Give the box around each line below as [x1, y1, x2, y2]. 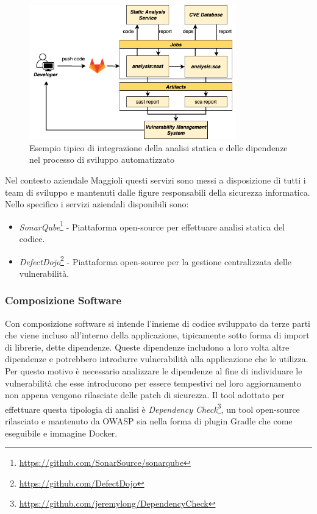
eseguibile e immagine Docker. [5, 426, 118, 439]
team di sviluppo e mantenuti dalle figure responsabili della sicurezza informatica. [5, 185, 310, 198]
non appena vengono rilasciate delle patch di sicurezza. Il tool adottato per [5, 388, 285, 401]
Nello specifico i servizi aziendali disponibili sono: [5, 198, 189, 210]
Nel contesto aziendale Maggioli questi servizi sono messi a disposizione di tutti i [5, 173, 306, 186]
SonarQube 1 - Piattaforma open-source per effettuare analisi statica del [19, 218, 285, 233]
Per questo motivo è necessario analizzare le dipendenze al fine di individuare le [5, 364, 302, 377]
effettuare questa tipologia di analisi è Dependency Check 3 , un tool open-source [5, 401, 300, 415]
